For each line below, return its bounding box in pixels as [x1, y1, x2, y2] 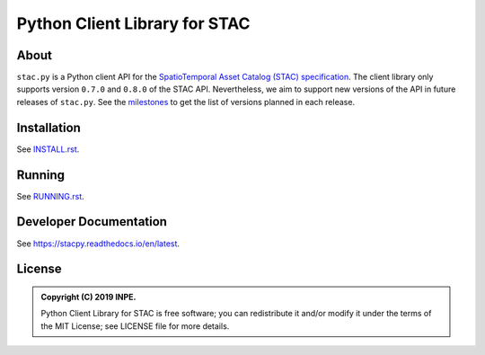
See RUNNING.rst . [16, 191, 84, 201]
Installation [16, 120, 81, 135]
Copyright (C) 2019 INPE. [40, 291, 137, 302]
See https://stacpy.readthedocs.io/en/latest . [16, 238, 180, 249]
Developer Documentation [16, 214, 168, 229]
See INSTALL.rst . [16, 144, 80, 155]
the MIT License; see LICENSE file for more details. [40, 320, 230, 332]
